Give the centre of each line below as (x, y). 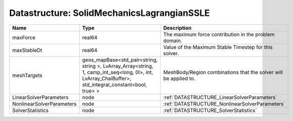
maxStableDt (27, 50)
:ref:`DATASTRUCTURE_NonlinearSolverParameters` (224, 104)
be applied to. (179, 78)
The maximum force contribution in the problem (219, 34)
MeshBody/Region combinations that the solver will (223, 72)
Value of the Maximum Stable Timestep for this (218, 47)
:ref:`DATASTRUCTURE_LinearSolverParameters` (220, 97)
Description (177, 28)
